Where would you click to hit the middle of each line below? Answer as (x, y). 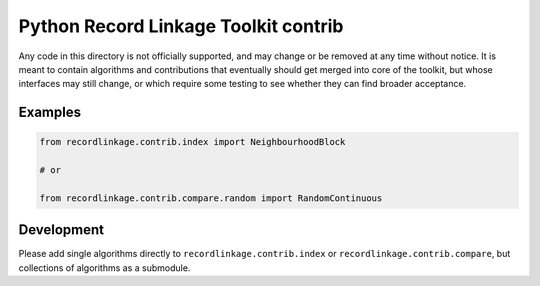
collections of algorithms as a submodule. (104, 267)
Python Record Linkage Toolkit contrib (181, 26)
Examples (50, 112)
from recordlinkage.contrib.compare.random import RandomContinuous (211, 198)
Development (61, 230)
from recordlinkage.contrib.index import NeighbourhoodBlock (192, 142)
